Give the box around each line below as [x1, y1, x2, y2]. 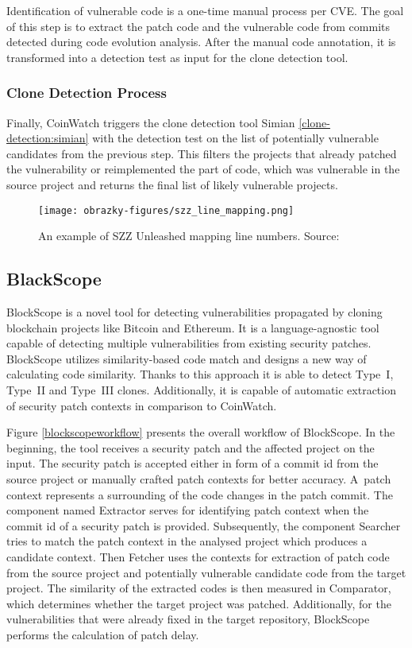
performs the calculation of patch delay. [6, 626, 199, 642]
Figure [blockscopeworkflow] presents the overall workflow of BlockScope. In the [6, 424, 395, 440]
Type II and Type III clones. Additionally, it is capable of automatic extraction [6, 381, 396, 398]
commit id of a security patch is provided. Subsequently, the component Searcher [6, 517, 401, 534]
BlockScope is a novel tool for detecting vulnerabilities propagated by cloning [6, 304, 383, 320]
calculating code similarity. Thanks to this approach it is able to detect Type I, [6, 366, 394, 382]
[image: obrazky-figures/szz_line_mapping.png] [38, 204, 295, 216]
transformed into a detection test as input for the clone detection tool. [6, 49, 348, 65]
